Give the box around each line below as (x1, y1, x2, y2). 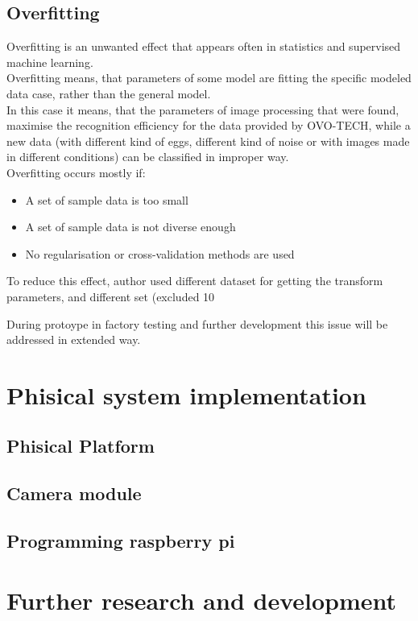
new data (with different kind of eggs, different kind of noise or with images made (6, 132, 410, 149)
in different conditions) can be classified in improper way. (6, 148, 289, 165)
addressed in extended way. (6, 331, 141, 348)
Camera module (6, 481, 142, 506)
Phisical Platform (6, 433, 155, 458)
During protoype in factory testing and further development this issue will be (6, 315, 388, 332)
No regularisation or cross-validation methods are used (25, 245, 295, 262)
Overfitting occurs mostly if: (6, 164, 146, 180)
